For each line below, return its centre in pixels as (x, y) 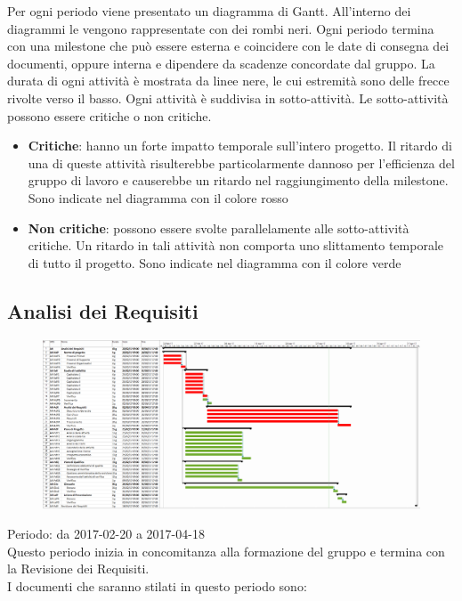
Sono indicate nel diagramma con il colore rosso (158, 197)
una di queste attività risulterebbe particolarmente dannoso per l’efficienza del (241, 162)
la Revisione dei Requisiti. (78, 569)
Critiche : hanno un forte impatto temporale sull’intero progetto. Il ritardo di (240, 146)
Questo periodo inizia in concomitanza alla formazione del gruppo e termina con (226, 551)
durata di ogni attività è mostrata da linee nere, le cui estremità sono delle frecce (228, 81)
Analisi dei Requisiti (103, 310)
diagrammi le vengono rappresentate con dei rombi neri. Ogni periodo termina (221, 28)
